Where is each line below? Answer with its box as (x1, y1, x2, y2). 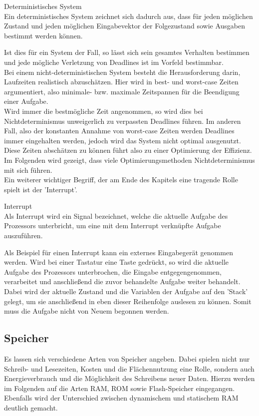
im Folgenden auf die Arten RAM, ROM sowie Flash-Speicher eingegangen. (4, 383, 235, 393)
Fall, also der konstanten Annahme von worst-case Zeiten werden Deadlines (4, 125, 235, 136)
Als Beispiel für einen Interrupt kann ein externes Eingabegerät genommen (4, 247, 233, 257)
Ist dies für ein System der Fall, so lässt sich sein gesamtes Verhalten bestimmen (4, 47, 250, 57)
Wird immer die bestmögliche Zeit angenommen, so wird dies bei (4, 105, 203, 116)
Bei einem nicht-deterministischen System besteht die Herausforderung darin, (4, 66, 241, 77)
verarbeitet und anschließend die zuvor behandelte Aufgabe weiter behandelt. (4, 276, 241, 287)
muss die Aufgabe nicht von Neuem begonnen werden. (4, 306, 169, 316)
